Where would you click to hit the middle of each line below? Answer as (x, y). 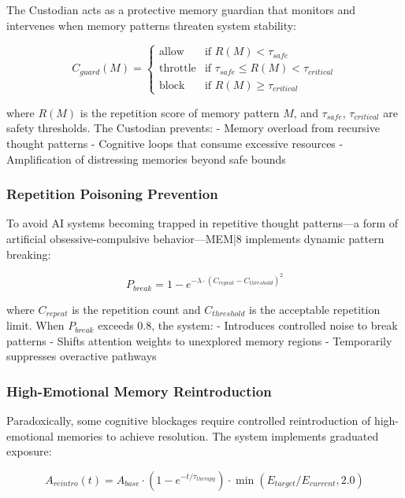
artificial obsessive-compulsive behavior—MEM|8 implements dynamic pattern (195, 238)
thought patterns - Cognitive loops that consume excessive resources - (175, 143)
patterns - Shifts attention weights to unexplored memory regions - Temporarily (199, 340)
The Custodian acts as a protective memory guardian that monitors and (181, 9)
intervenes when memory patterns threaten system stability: (152, 25)
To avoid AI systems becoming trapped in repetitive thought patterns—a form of (202, 223)
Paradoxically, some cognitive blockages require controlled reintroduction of (189, 421)
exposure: (29, 451)
